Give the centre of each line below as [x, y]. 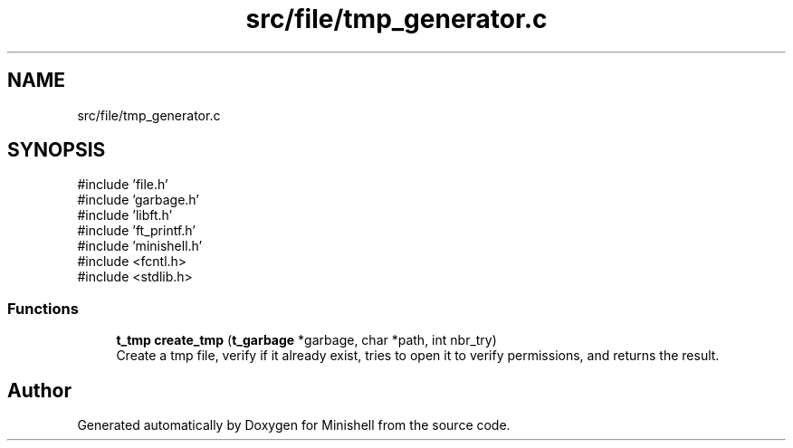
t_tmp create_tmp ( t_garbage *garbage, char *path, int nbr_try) [306, 340]
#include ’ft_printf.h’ [137, 231]
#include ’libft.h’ [125, 215]
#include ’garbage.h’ [138, 200]
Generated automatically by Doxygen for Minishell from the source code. [294, 425]
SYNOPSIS [57, 150]
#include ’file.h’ [123, 185]
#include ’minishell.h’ [140, 246]
